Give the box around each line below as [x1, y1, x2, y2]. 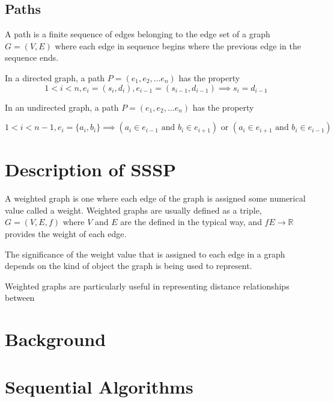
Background [5, 327, 106, 351]
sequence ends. [5, 51, 59, 64]
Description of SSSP [5, 157, 177, 182]
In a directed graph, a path [5, 71, 105, 84]
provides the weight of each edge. [5, 227, 127, 240]
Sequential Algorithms [5, 374, 193, 398]
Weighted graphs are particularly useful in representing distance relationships [5, 279, 290, 292]
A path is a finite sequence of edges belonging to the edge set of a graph [5, 28, 270, 40]
